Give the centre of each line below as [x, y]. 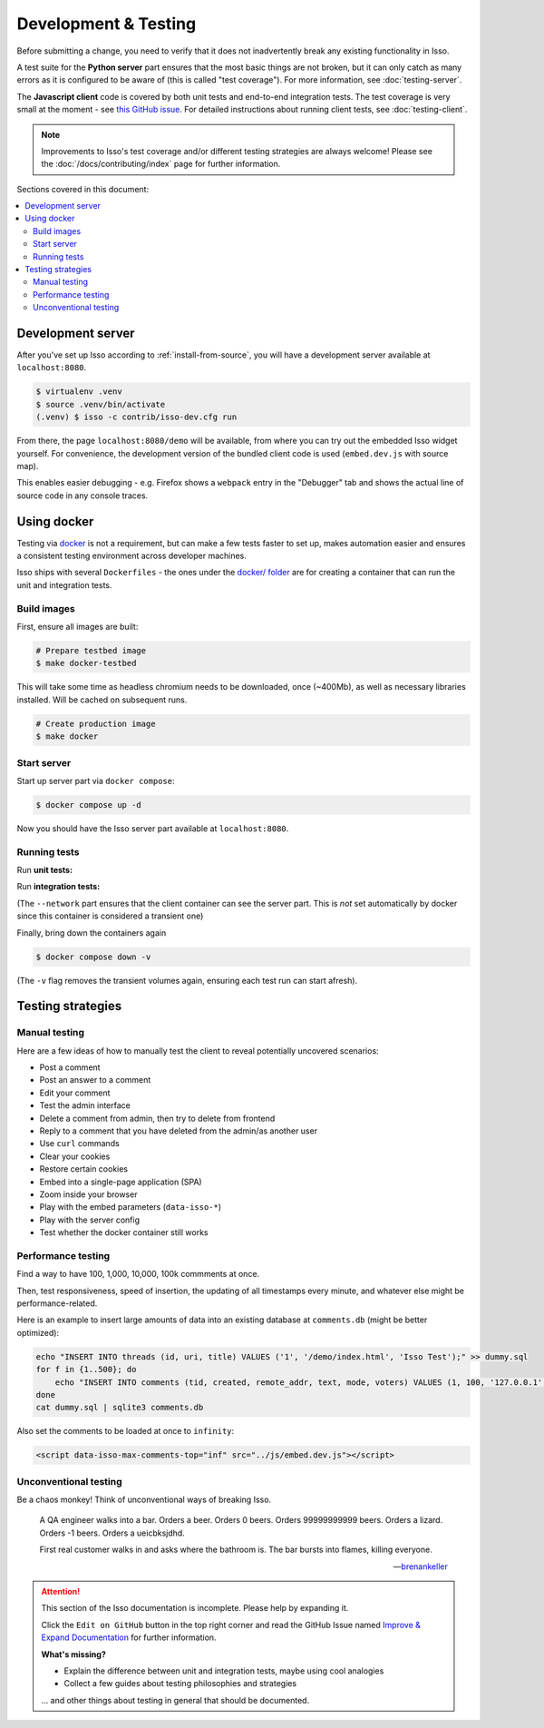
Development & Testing [107, 24]
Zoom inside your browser [88, 1194]
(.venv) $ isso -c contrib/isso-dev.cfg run [136, 417]
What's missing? [73, 1654]
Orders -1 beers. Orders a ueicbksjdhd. [112, 1533]
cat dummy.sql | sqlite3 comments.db [120, 1408]
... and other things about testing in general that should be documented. [175, 1700]
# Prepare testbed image [91, 650]
